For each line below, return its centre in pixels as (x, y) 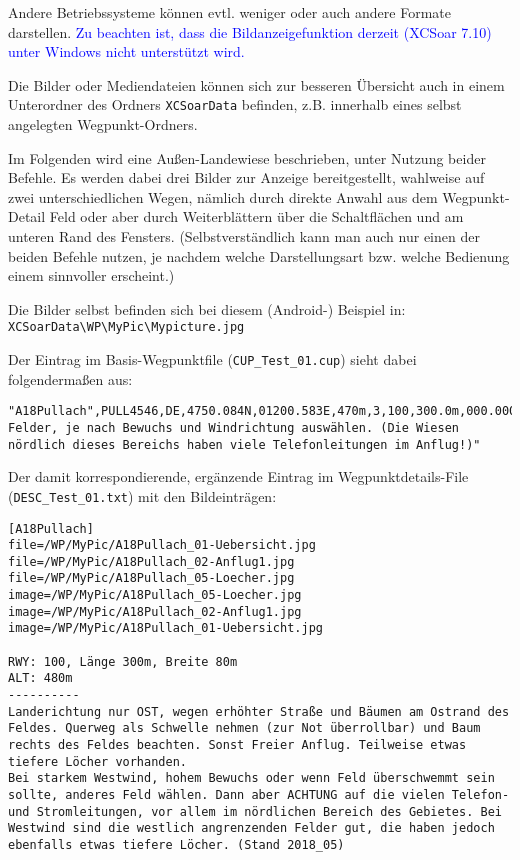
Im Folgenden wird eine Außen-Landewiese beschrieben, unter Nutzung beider (247, 157)
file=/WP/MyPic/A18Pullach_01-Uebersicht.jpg (162, 545)
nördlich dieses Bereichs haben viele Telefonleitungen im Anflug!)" (244, 444)
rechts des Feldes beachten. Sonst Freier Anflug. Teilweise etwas (237, 745)
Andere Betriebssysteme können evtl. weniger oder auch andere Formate (229, 12)
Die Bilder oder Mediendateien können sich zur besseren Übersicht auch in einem (256, 84)
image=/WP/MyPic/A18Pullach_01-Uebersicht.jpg (165, 628)
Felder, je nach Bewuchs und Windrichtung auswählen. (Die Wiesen (234, 427)
